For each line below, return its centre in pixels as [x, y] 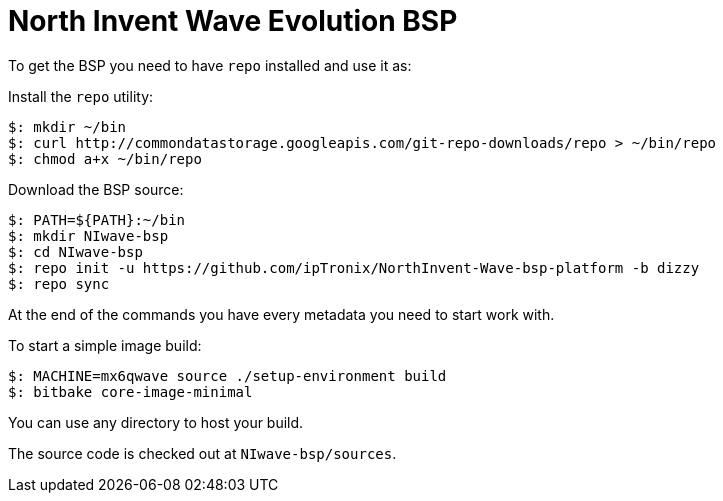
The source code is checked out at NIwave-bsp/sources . [202, 453]
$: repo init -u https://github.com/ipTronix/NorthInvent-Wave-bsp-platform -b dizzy [354, 267]
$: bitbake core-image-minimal [130, 391]
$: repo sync [59, 283]
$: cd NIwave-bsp [75, 251]
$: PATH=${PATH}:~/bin [97, 219]
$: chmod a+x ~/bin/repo [105, 158]
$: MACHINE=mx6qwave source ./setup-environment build [227, 375]
